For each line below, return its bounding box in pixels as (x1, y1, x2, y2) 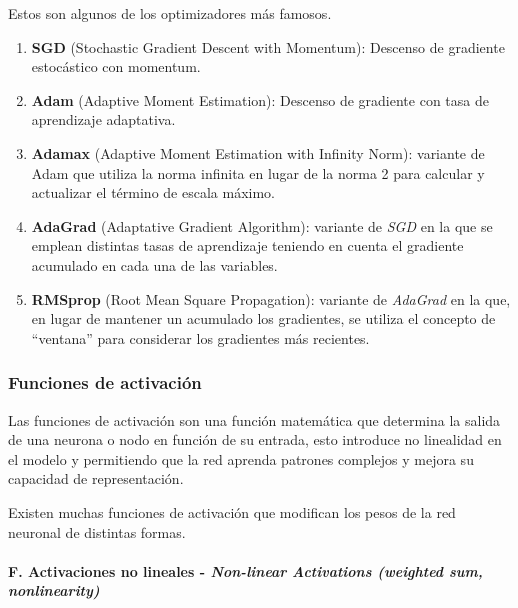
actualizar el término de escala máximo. (31, 182, 275, 203)
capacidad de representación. (8, 468, 184, 489)
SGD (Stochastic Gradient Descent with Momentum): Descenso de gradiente (31, 36, 505, 57)
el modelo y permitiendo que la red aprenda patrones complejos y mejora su (8, 448, 474, 469)
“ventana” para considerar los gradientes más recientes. (31, 327, 370, 348)
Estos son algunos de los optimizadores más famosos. (8, 3, 332, 23)
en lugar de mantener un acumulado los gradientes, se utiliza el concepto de (31, 308, 496, 329)
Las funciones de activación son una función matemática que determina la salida (8, 409, 501, 430)
